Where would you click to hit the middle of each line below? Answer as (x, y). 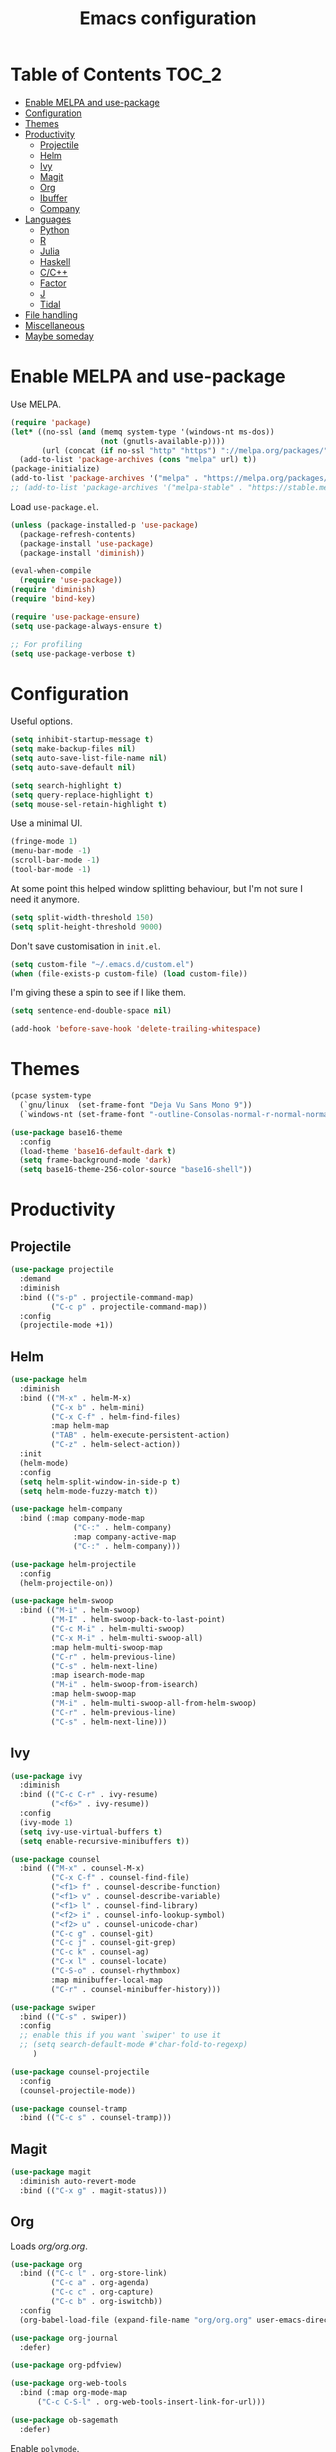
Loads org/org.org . (49, 2246)
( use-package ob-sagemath (64, 2420)
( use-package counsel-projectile (80, 2072)
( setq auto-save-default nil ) (73, 767)
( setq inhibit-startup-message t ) (82, 740)
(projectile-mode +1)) (66, 1325)
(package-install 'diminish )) (82, 553)
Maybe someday (59, 336)
